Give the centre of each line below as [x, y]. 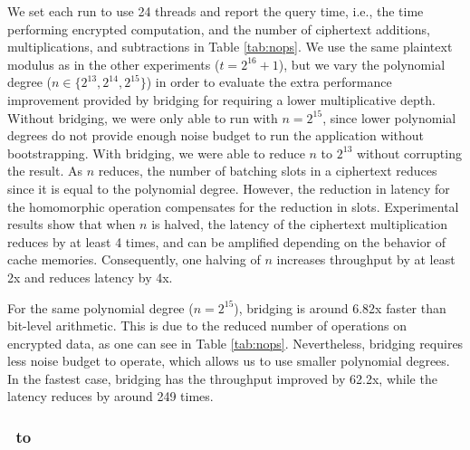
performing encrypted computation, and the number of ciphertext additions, [219, 29]
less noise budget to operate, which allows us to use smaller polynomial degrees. [229, 361]
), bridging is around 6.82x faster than [340, 307]
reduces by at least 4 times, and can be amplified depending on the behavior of [227, 241]
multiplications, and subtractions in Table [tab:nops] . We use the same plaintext [230, 47]
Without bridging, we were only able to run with [143, 117]
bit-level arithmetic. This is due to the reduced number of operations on [207, 326]
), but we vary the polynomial [362, 64]
